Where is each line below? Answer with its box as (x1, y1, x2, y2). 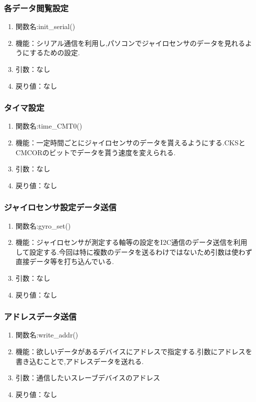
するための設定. (29, 47, 80, 58)
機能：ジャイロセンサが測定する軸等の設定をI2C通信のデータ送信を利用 (15, 237, 248, 247)
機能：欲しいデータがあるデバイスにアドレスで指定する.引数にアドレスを (15, 346, 253, 356)
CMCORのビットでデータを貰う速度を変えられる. (15, 147, 176, 157)
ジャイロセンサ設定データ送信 (4, 201, 117, 213)
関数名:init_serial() (15, 21, 75, 32)
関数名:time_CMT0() (15, 121, 82, 131)
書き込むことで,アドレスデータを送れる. (15, 356, 144, 366)
